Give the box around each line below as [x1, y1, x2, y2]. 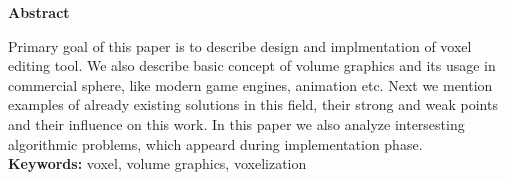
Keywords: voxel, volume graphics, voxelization [8, 153, 307, 174]
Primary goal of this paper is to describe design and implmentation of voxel [8, 35, 472, 56]
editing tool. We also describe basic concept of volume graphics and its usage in [8, 55, 496, 76]
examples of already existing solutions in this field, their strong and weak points [8, 94, 498, 115]
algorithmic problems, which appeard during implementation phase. [8, 133, 423, 154]
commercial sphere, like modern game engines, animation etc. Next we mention [8, 74, 493, 95]
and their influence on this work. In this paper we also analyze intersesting [8, 113, 465, 134]
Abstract [8, 2, 70, 22]
